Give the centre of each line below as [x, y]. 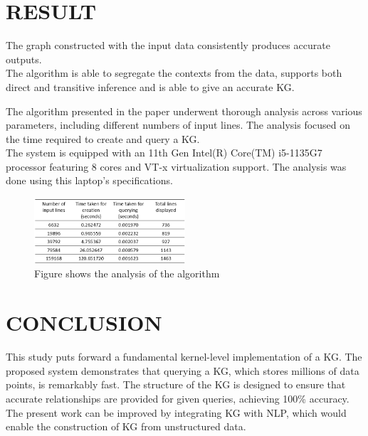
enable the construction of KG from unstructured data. [126, 426]
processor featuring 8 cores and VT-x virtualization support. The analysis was [176, 166]
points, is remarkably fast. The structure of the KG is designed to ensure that [176, 384]
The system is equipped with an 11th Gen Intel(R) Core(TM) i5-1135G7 [164, 153]
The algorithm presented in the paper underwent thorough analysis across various [184, 111]
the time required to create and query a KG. [103, 138]
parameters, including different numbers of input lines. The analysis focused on [178, 125]
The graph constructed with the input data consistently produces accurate [168, 45]
